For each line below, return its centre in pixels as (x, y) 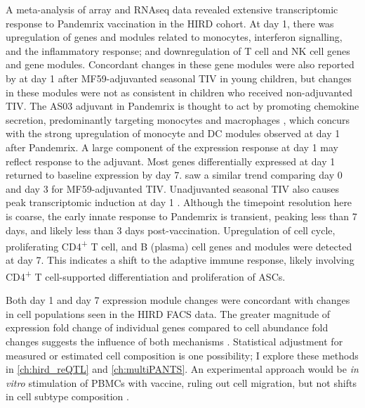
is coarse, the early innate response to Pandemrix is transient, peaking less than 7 (181, 216)
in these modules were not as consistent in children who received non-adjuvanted (179, 92)
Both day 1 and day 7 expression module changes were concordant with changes (178, 300)
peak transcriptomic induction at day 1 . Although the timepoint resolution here (179, 202)
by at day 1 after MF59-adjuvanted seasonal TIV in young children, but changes (179, 78)
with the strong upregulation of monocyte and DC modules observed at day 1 (173, 133)
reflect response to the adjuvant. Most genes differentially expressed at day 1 (171, 161)
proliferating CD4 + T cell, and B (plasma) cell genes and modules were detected (179, 245)
